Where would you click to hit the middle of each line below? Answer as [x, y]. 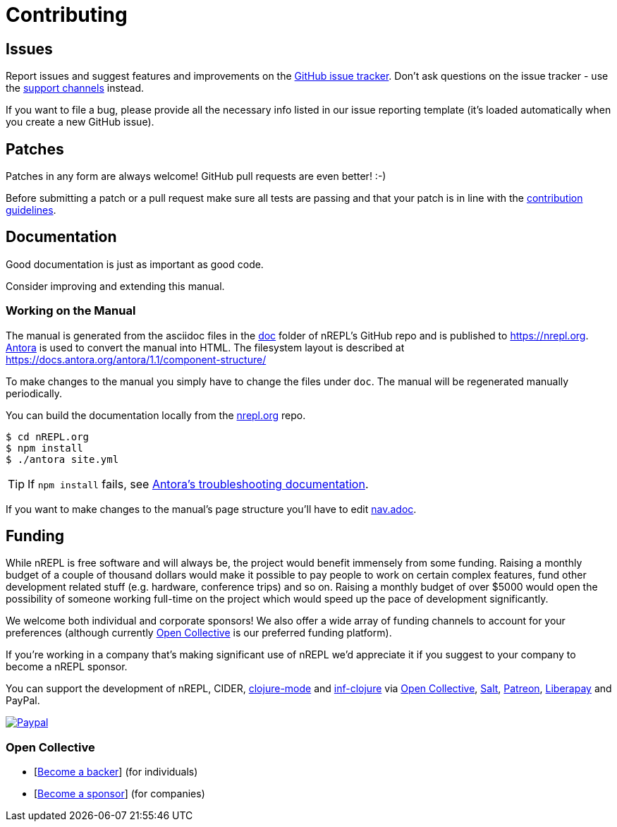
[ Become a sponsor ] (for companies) [120, 794]
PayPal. [23, 701]
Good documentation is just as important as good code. [135, 264]
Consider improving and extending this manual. [115, 286]
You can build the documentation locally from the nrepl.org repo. [156, 415]
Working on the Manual [71, 311]
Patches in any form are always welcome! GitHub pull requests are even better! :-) [196, 176]
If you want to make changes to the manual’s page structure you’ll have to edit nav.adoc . [211, 509]
